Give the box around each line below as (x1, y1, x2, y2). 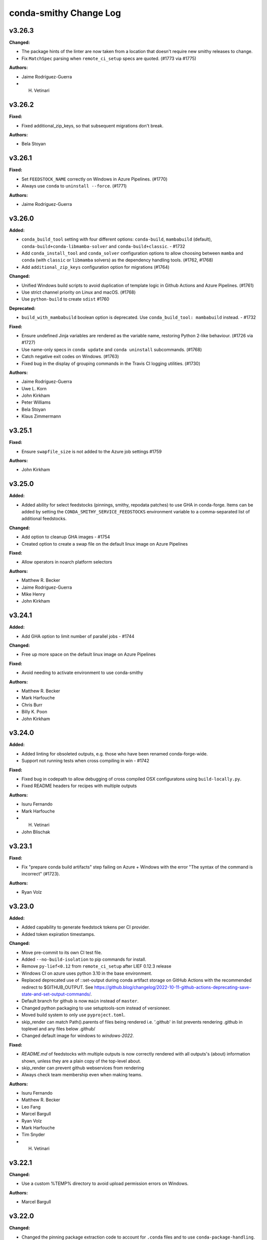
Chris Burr (21, 702, 43, 708)
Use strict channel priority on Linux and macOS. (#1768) (21, 289, 136, 295)
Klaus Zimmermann (21, 413, 61, 419)
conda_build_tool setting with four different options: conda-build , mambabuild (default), (21, 236, 212, 243)
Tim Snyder (21, 1131, 45, 1138)
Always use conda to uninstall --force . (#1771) (21, 183, 127, 189)
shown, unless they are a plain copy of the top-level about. (21, 1058, 141, 1064)
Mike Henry (21, 591, 45, 597)
